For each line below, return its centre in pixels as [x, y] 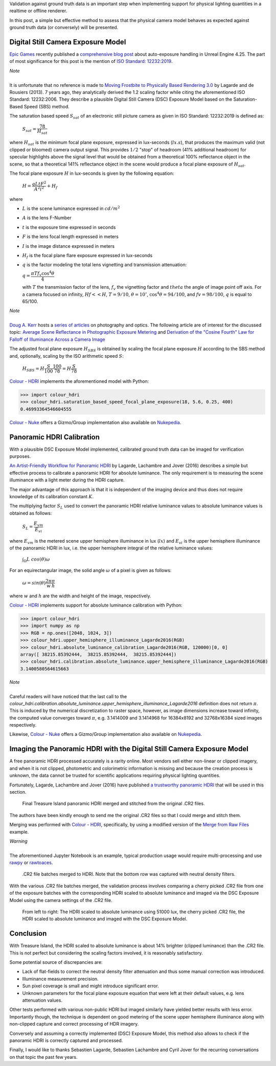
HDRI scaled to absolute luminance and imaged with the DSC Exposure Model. [105, 919]
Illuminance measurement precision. [61, 979]
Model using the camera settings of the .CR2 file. [61, 900]
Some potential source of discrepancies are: [56, 962]
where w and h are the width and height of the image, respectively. [80, 596]
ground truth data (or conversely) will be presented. [64, 28]
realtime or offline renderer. [38, 11]
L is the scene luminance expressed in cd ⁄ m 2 [71, 208]
